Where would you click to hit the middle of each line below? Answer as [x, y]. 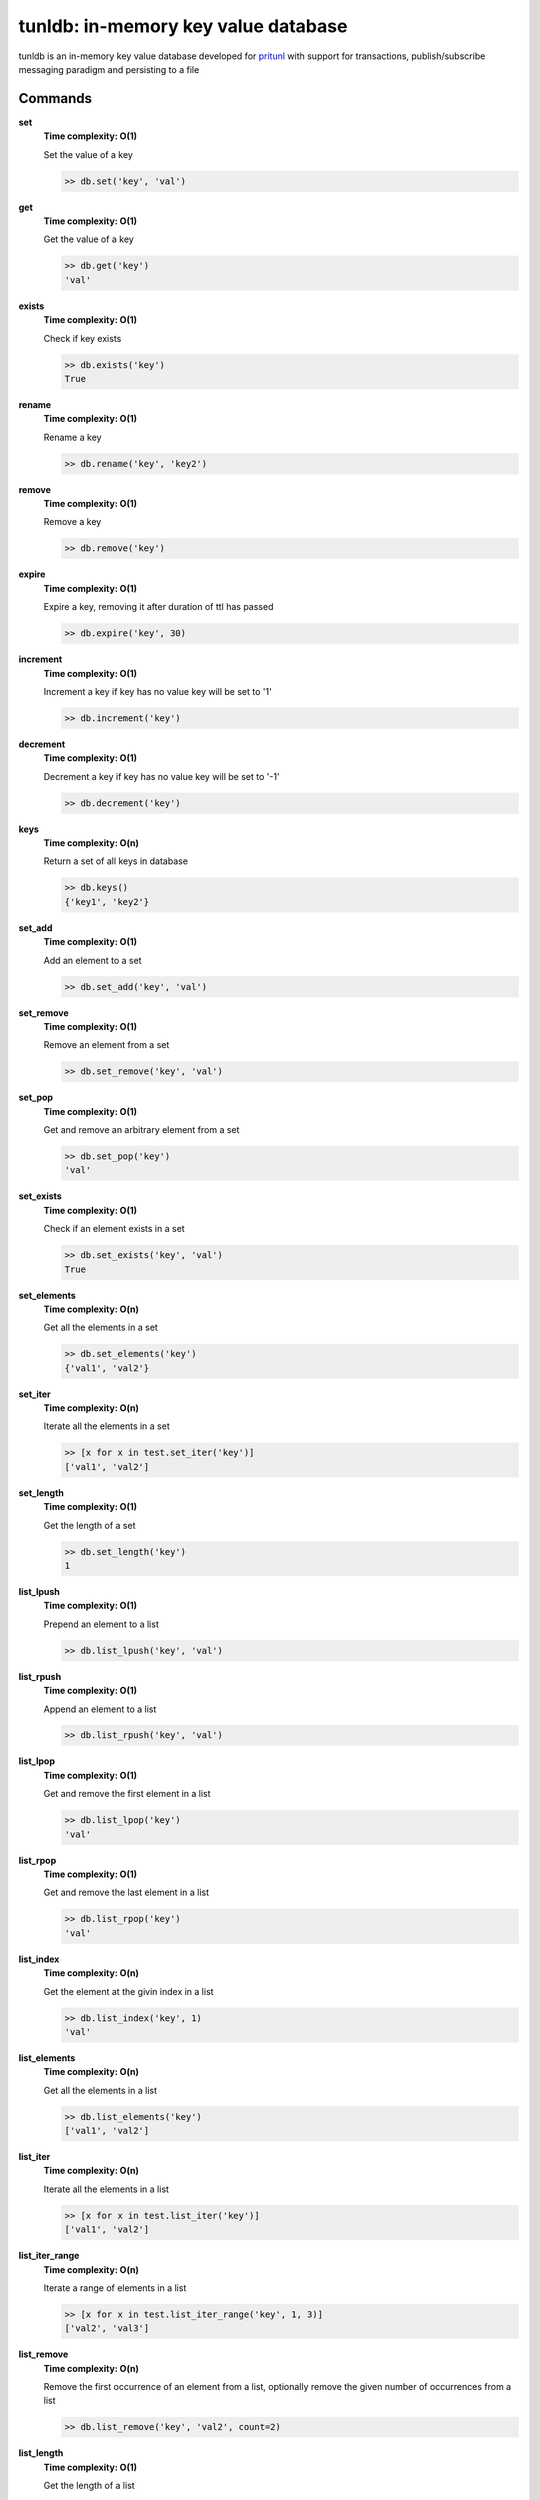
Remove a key [72, 522]
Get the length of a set [89, 1525]
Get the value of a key [88, 239]
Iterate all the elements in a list [106, 2189]
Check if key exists [82, 338]
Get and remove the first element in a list [127, 1794]
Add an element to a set [92, 960]
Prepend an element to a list [101, 1624]
